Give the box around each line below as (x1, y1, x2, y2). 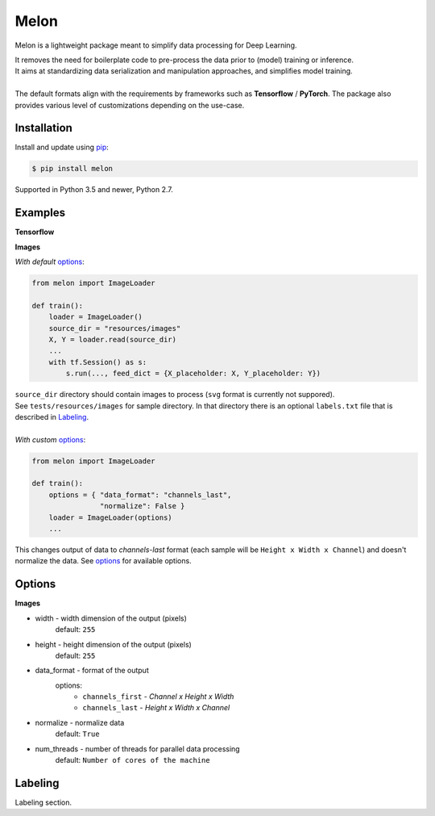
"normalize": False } (99, 501, 185, 511)
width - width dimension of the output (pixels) (35, 613, 187, 623)
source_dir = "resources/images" (48, 324, 181, 333)
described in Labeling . (14, 412, 89, 421)
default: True (55, 729, 100, 739)
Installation (14, 121, 72, 135)
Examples (14, 206, 66, 220)
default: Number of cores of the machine (55, 755, 210, 765)
